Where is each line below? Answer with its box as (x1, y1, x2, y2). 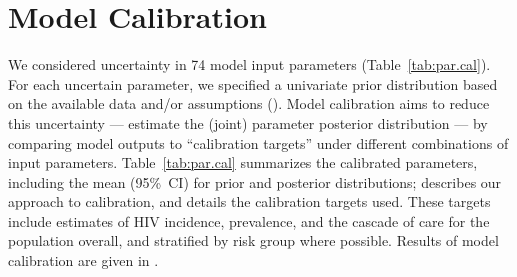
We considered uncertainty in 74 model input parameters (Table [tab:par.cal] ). (8, 54, 491, 75)
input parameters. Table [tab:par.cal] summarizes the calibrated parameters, (8, 152, 478, 173)
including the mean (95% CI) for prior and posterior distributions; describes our (8, 171, 502, 192)
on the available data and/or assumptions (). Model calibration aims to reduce (8, 93, 490, 114)
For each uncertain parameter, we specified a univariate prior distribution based (8, 73, 498, 94)
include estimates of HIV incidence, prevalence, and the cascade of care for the (8, 210, 490, 231)
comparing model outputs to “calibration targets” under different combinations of (8, 132, 509, 153)
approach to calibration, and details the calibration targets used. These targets (8, 191, 491, 212)
